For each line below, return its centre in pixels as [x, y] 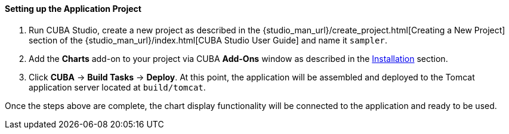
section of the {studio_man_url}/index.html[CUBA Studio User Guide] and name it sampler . [208, 40]
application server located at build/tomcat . [117, 87]
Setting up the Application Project [73, 9]
